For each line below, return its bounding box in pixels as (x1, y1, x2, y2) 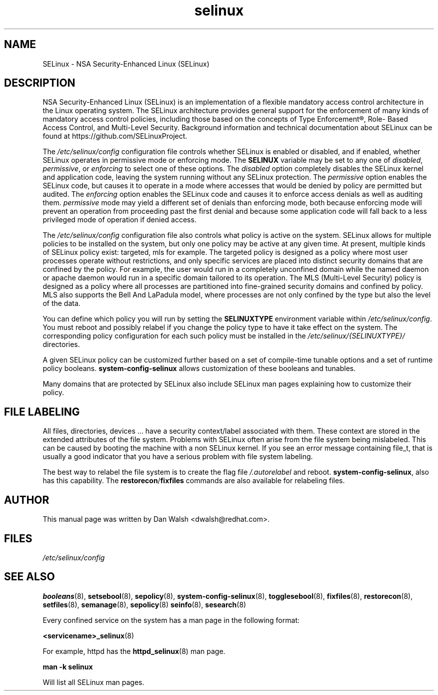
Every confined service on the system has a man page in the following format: (42, 615, 299, 624)
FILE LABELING (4, 405, 80, 418)
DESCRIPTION (4, 77, 75, 90)
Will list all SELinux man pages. (42, 677, 144, 686)
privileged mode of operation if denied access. (42, 215, 196, 224)
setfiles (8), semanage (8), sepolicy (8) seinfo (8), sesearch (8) (42, 600, 246, 609)
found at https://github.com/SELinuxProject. (42, 132, 187, 141)
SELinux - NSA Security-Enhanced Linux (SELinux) (42, 59, 209, 68)
